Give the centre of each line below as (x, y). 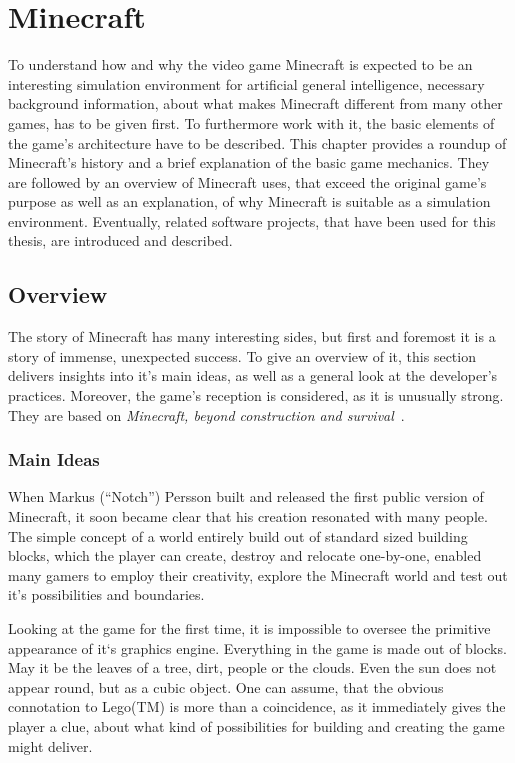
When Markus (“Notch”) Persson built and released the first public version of (246, 496)
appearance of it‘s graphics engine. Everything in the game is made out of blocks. (257, 647)
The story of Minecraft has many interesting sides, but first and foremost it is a (252, 336)
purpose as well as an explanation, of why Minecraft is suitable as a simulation (249, 201)
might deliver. (50, 745)
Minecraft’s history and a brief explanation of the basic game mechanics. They (249, 162)
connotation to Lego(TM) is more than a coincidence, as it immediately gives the (257, 706)
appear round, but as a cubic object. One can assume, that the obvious (226, 686)
